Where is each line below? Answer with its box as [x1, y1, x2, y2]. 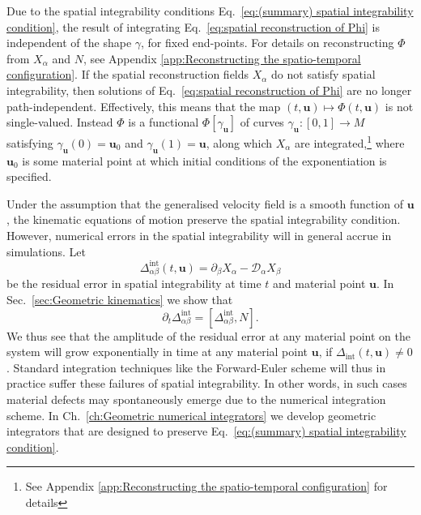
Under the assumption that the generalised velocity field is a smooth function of [6, 195, 404, 212]
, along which [206, 134, 273, 151]
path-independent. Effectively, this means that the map [6, 97, 281, 114]
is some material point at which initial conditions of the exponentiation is [22, 152, 387, 169]
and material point [272, 275, 366, 292]
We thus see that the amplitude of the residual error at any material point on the [6, 327, 410, 344]
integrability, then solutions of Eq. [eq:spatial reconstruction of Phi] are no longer [6, 81, 412, 98]
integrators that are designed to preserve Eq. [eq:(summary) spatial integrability [6, 423, 406, 440]
